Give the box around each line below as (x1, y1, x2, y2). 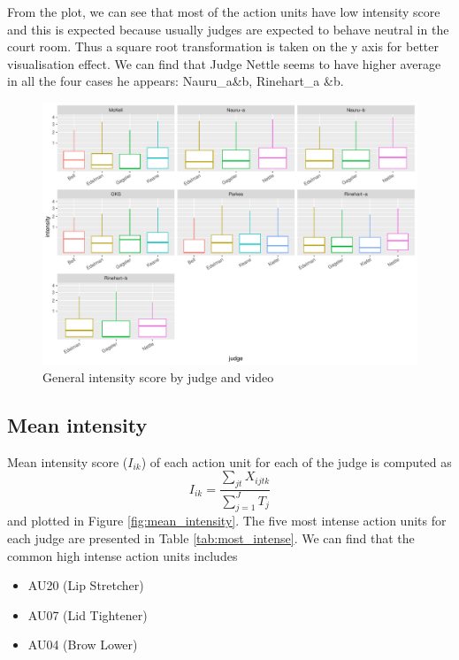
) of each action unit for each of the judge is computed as (141, 452, 452, 471)
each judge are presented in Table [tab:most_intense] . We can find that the (7, 528, 415, 547)
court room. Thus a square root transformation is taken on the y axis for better (7, 37, 439, 56)
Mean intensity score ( (7, 452, 128, 471)
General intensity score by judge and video (42, 368, 274, 387)
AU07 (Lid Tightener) (27, 605, 148, 624)
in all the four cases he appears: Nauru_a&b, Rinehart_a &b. (7, 72, 344, 90)
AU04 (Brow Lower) (27, 635, 138, 654)
